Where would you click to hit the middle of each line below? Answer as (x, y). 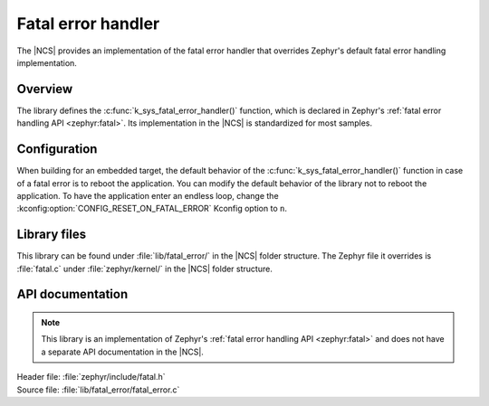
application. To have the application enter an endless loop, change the (148, 195)
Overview (45, 89)
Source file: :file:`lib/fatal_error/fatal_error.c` (98, 390)
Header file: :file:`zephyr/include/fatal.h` (91, 377)
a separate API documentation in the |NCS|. (122, 352)
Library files (51, 235)
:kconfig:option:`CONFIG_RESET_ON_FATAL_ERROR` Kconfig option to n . (152, 209)
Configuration (57, 149)
